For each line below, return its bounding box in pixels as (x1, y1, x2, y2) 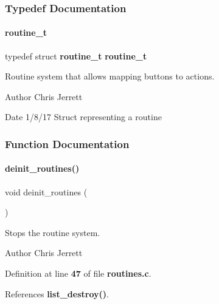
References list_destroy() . (5, 287, 109, 300)
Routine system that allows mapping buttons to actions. (5, 70, 215, 83)
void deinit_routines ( (5, 185, 88, 198)
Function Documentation (5, 136, 130, 151)
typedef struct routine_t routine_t (5, 49, 147, 62)
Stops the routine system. (5, 226, 100, 238)
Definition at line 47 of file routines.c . (5, 267, 151, 280)
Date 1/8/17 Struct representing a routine (5, 110, 162, 123)
